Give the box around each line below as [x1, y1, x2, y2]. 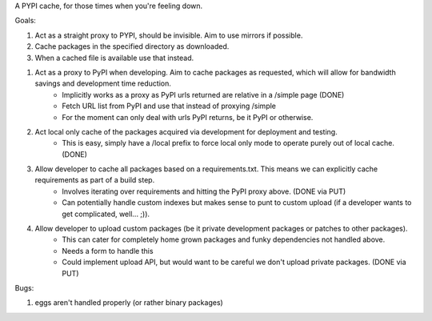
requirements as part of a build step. [34, 175, 155, 185]
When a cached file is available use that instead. [34, 53, 194, 62]
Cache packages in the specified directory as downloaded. [34, 42, 230, 51]
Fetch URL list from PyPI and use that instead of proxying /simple [62, 101, 276, 111]
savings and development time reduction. [34, 78, 171, 88]
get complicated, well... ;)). [62, 209, 150, 219]
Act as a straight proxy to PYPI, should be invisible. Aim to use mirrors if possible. [34, 30, 303, 40]
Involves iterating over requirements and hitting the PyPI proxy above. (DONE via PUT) [62, 187, 346, 196]
